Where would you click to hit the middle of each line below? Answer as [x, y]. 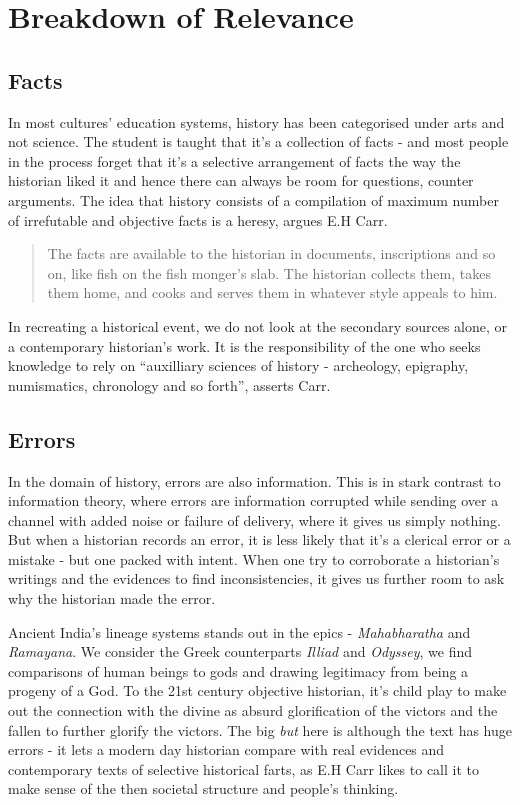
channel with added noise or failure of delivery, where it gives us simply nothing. [254, 519]
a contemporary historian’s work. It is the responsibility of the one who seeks [244, 345]
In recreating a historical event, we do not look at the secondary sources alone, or [258, 325]
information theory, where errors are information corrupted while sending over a [253, 500]
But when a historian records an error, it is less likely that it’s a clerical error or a [259, 539]
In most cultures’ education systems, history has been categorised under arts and [256, 121]
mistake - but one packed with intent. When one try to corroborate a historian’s [254, 558]
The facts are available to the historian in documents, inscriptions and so [271, 253]
